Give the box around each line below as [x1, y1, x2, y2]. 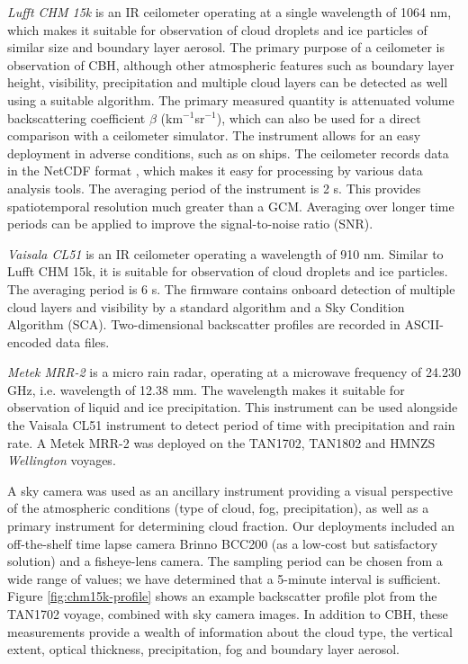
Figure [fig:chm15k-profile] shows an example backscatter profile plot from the [7, 587, 437, 606]
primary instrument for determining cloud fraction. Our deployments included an [7, 516, 455, 535]
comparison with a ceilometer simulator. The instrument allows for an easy [7, 126, 421, 145]
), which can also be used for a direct [216, 108, 421, 127]
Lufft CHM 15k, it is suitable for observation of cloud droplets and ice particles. [7, 262, 448, 281]
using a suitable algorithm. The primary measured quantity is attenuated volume [7, 90, 454, 109]
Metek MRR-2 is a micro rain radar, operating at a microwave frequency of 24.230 [7, 363, 461, 381]
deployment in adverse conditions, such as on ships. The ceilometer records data [7, 143, 449, 162]
